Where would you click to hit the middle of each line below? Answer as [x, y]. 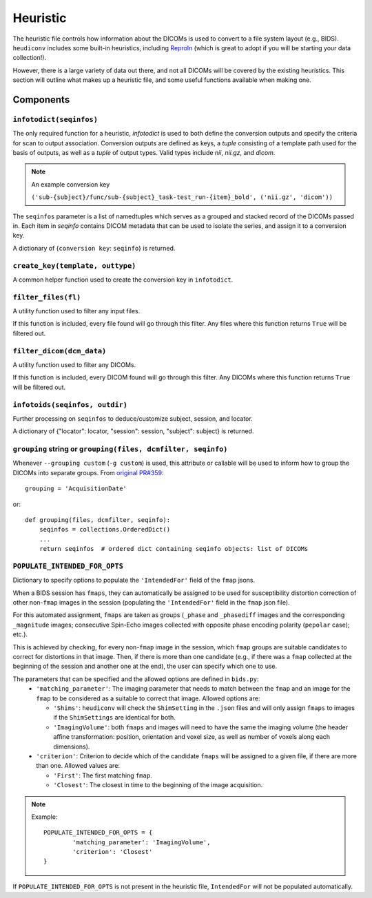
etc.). [20, 634]
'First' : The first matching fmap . [103, 775]
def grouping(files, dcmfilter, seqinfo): [98, 520]
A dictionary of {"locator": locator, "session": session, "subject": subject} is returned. [133, 431]
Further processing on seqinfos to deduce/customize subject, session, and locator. [133, 418]
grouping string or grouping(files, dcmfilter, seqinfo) [120, 449]
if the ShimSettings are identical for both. [114, 718]
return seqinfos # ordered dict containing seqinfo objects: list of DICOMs [174, 549]
